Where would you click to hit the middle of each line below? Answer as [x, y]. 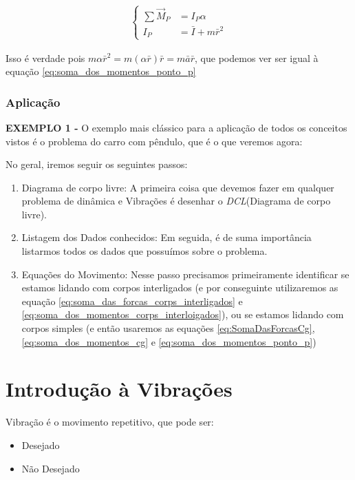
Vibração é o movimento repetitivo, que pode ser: [110, 422]
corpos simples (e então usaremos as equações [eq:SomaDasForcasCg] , [168, 328]
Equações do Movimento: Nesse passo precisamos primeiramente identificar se [185, 274]
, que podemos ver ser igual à [257, 58]
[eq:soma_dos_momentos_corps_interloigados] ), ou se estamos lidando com [183, 314]
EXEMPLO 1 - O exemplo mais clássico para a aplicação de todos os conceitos [176, 127]
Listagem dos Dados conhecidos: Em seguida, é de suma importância [166, 237]
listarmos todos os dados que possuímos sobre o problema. [144, 251]
